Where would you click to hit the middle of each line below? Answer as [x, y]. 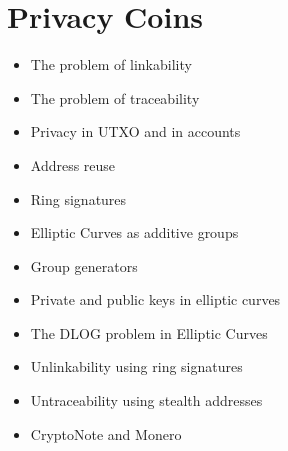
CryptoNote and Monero [106, 433]
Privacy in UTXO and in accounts [135, 131]
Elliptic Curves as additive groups [134, 232]
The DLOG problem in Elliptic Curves [149, 332]
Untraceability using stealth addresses [146, 400]
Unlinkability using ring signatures [136, 366]
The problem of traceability [115, 97]
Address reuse [73, 164]
